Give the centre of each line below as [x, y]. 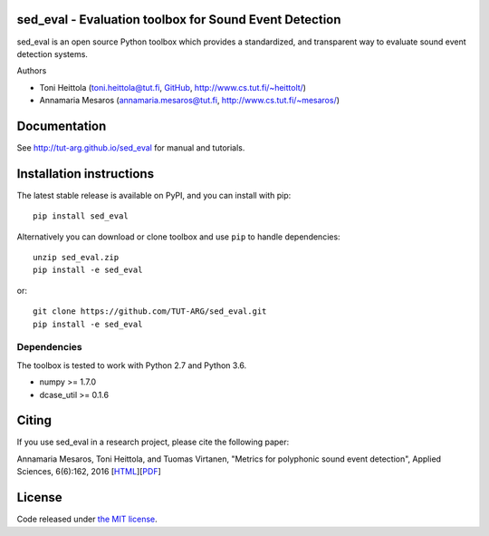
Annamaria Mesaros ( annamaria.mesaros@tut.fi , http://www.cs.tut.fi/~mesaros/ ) [189, 101]
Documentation [62, 126]
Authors [32, 71]
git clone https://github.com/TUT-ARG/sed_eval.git [150, 312]
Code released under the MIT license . [87, 519]
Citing [34, 420]
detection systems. [52, 54]
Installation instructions [85, 174]
